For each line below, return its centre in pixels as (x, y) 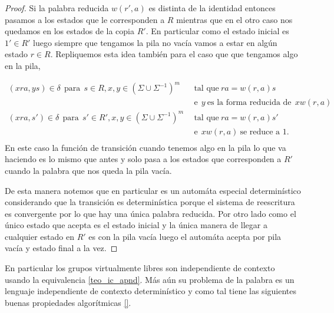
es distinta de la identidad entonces (212, 8)
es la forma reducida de (249, 103)
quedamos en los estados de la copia (70, 31)
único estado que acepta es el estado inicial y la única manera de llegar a (136, 225)
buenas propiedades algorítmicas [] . (68, 302)
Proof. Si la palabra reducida (57, 8)
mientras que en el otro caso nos (234, 19)
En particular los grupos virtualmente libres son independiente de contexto (140, 268)
